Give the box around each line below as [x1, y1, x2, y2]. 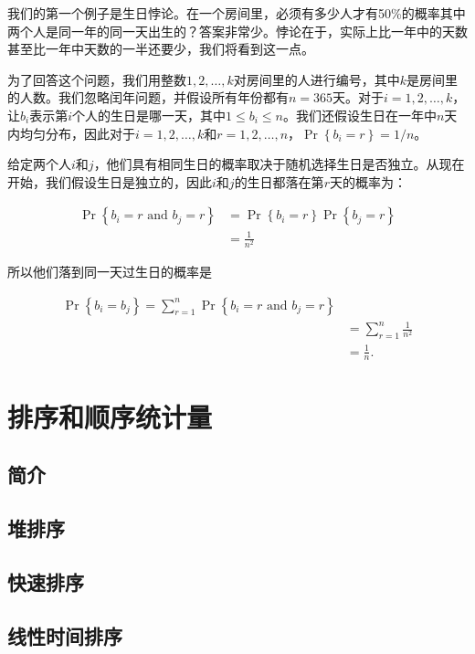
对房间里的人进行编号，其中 [233, 69, 400, 89]
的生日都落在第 [234, 172, 324, 191]
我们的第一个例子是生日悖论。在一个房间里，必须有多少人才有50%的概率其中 [7, 4, 466, 22]
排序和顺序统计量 [7, 397, 213, 435]
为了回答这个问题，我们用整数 [7, 69, 186, 89]
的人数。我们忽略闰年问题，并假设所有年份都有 [7, 88, 289, 107]
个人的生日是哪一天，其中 [72, 105, 227, 124]
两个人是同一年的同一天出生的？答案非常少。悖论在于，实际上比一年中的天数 [7, 21, 468, 40]
